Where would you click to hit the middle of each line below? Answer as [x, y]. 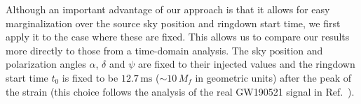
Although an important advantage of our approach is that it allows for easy [168, 9]
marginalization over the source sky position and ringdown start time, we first [173, 23]
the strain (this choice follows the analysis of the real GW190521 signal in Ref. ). [180, 91]
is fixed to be [90, 77]
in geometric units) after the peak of [273, 77]
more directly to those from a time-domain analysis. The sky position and [164, 50]
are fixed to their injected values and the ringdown [246, 64]
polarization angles [46, 64]
